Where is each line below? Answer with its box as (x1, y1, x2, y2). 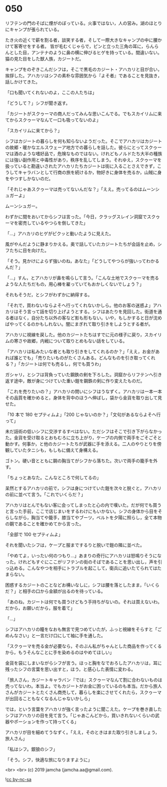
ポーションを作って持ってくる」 (13, 719, 79, 725)
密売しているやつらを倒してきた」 (18, 220, 88, 226)
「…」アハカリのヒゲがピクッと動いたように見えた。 (5, 230, 114, 236)
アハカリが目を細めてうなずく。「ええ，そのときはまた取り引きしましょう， (5, 729, 160, 735)
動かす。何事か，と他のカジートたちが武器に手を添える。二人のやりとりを (5, 440, 158, 447)
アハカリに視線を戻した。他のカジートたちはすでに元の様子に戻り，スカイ (5, 332, 158, 338)
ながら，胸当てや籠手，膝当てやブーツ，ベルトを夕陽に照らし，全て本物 (13, 514, 162, 520)
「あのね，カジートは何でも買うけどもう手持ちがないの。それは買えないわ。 (5, 599, 163, 605)
